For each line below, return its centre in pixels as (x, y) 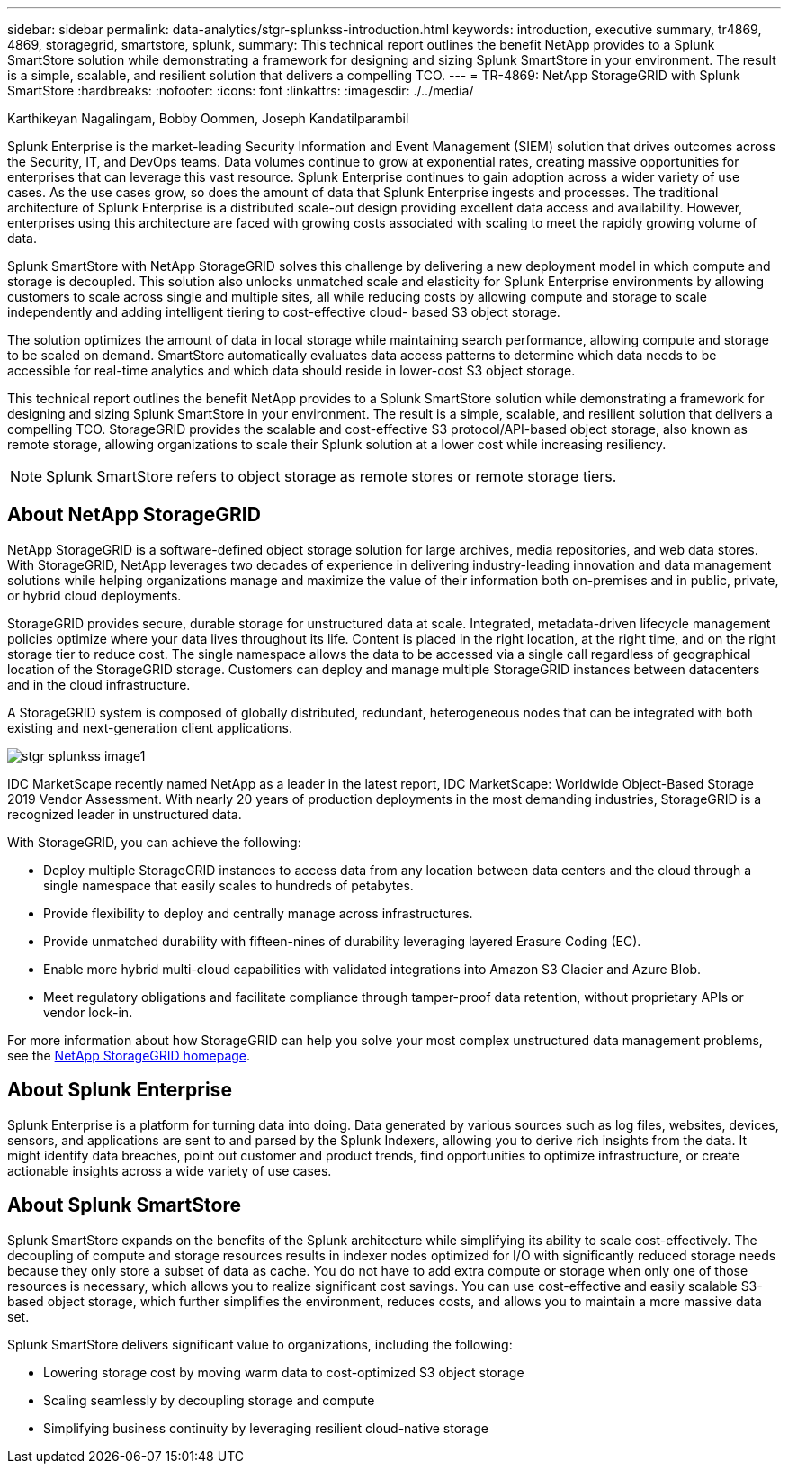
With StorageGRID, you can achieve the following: (154, 842)
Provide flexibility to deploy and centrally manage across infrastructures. (258, 913)
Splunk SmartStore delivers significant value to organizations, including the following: (260, 1344)
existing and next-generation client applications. (150, 727)
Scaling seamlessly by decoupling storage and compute (209, 1400)
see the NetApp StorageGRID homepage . (129, 1055)
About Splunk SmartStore (124, 1205)
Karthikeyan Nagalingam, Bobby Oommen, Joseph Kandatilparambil (208, 118)
